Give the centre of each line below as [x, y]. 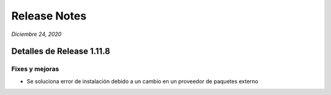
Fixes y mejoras [35, 69]
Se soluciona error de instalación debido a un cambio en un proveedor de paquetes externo [143, 81]
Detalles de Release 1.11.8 [61, 51]
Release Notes [49, 16]
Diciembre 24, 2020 [36, 34]
